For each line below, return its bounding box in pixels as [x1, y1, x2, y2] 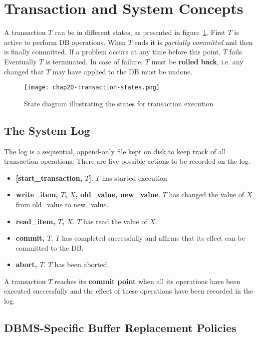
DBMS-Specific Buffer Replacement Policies [4, 320, 237, 336]
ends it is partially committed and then [134, 36, 253, 47]
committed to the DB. [15, 242, 84, 253]
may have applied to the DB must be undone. [52, 66, 193, 76]
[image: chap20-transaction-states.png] [24, 84, 160, 91]
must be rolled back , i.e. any [151, 56, 244, 66]
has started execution [102, 172, 167, 183]
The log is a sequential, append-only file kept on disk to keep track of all [4, 146, 226, 156]
